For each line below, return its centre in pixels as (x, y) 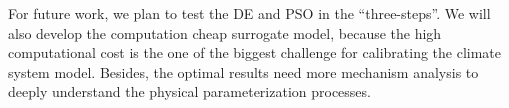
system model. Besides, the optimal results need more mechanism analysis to (243, 71)
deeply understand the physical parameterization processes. (189, 91)
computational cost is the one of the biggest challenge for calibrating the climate (255, 52)
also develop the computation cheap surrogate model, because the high (225, 32)
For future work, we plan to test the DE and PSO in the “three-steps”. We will (249, 13)
